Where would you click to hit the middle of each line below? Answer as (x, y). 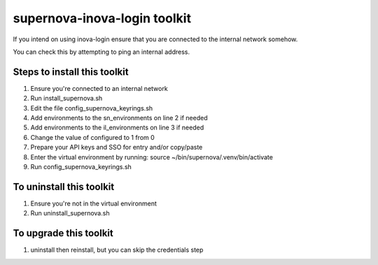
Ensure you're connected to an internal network (99, 88)
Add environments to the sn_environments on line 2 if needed (119, 118)
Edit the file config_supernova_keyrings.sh (92, 108)
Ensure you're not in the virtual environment (94, 203)
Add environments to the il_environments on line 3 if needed (117, 128)
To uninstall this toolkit (64, 186)
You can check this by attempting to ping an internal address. (101, 52)
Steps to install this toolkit (71, 72)
